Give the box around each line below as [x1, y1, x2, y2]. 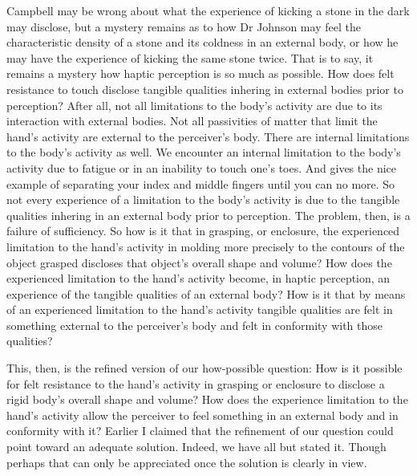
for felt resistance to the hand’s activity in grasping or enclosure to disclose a [6, 375, 385, 392]
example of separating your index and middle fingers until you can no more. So [6, 175, 395, 192]
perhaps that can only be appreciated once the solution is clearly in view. [6, 454, 367, 470]
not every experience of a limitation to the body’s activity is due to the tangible [6, 191, 400, 208]
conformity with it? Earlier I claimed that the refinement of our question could [6, 422, 394, 439]
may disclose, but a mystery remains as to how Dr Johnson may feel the [6, 18, 361, 35]
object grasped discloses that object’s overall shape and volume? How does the [6, 254, 392, 271]
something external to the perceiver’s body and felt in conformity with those [6, 316, 383, 333]
